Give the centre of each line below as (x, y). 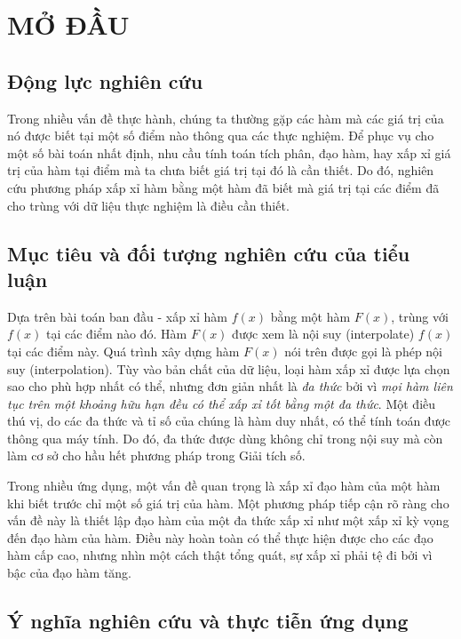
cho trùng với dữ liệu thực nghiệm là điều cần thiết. (148, 205)
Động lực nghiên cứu (105, 80)
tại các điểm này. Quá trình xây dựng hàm (123, 351)
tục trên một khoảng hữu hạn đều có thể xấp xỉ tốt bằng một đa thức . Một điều (222, 403)
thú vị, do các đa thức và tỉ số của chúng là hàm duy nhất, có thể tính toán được (229, 421)
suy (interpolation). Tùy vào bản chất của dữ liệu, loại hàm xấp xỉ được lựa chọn (229, 368)
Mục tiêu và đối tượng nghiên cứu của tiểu (209, 253)
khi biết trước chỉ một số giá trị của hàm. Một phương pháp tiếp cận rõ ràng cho (228, 503)
